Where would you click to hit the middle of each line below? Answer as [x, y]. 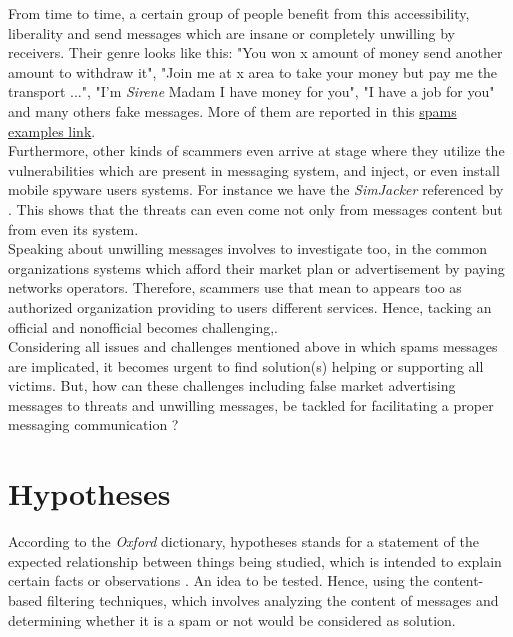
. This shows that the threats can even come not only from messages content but [255, 208]
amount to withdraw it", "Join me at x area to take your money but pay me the [253, 71]
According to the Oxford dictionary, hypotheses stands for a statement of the [243, 541]
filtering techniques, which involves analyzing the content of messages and [272, 599]
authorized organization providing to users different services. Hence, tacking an [250, 306]
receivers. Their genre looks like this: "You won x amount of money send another [255, 52]
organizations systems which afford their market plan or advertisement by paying [256, 267]
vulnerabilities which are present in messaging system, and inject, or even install [254, 169]
